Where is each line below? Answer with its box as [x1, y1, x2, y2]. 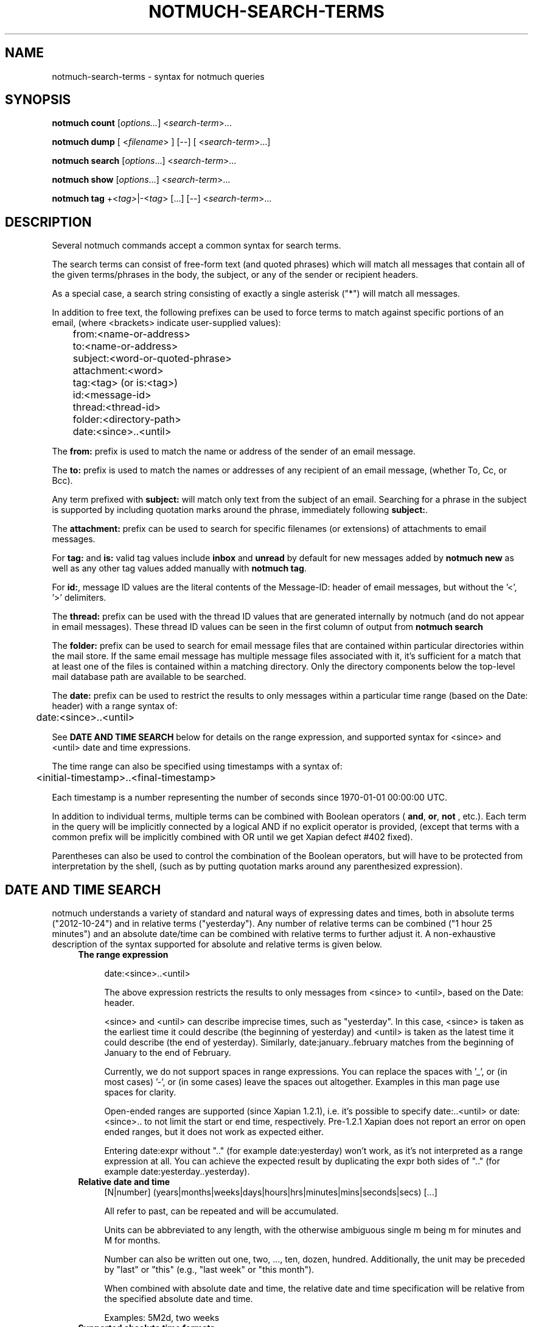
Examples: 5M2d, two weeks [104, 1312, 220, 1323]
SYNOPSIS [5, 92, 71, 108]
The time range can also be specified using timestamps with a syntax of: [52, 761, 343, 772]
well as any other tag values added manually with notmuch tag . [52, 563, 307, 574]
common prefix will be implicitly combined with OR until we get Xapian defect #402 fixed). [52, 832, 413, 843]
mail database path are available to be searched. [52, 671, 246, 682]
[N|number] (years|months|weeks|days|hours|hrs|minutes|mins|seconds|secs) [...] [104, 1187, 437, 1198]
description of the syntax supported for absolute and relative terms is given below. [52, 939, 382, 950]
